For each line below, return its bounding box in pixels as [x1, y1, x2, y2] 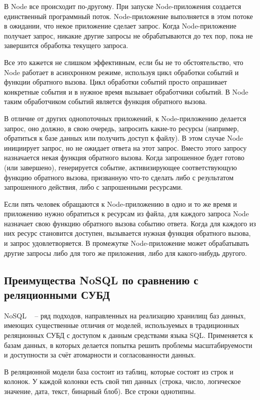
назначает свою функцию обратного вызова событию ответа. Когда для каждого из [4, 218, 256, 228]
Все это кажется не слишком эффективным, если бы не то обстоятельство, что [4, 57, 243, 67]
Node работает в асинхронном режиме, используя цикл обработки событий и [4, 67, 239, 77]
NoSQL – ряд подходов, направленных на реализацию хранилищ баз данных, [4, 310, 246, 320]
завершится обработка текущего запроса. [4, 40, 128, 51]
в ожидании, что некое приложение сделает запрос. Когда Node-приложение [4, 21, 236, 31]
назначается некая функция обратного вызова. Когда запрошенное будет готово [4, 152, 244, 163]
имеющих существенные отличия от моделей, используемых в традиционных [4, 320, 239, 330]
